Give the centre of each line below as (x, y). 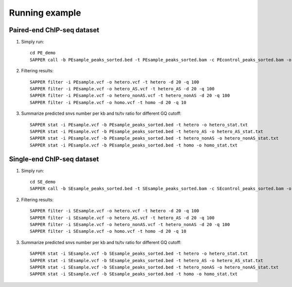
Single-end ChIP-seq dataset (54, 159)
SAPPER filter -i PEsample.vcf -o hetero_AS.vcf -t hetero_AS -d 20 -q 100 (122, 89)
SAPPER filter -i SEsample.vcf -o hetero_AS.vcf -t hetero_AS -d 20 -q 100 (122, 218)
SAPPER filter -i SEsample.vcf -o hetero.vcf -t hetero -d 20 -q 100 (115, 211)
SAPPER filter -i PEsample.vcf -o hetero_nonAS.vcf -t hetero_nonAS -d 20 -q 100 (130, 96)
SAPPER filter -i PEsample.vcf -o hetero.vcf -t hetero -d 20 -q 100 (115, 82)
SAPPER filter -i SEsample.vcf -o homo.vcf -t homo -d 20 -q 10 (108, 231)
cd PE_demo (43, 53)
